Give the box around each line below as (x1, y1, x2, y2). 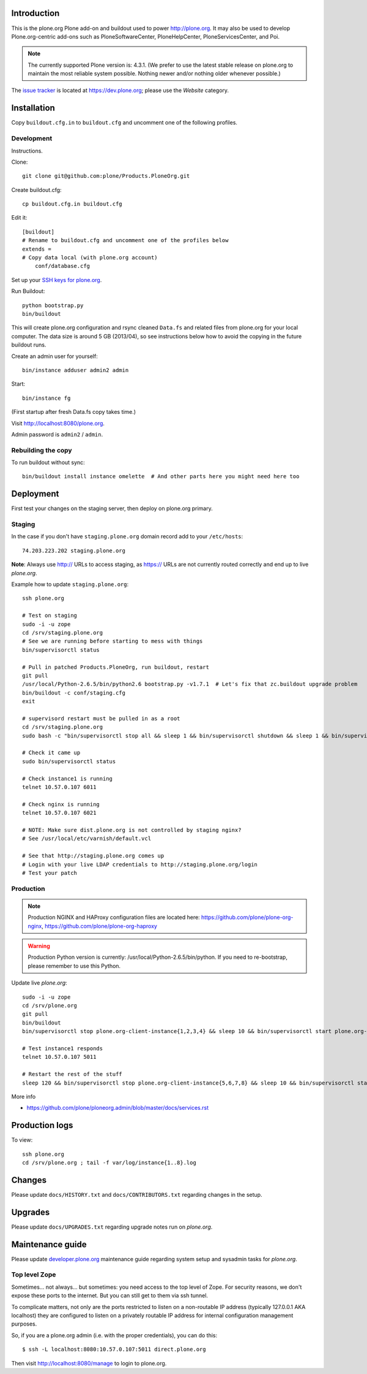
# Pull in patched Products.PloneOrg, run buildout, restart (22, 663, 209, 671)
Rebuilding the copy (11, 446, 73, 454)
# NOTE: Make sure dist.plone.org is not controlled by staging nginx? (22, 826, 242, 833)
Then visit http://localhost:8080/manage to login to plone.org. (11, 1359, 167, 1367)
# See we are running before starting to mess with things (22, 638, 203, 645)
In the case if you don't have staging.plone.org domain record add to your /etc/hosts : (11, 533, 243, 540)
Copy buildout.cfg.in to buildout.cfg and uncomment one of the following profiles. (11, 119, 238, 126)
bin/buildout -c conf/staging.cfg (22, 689, 125, 696)
